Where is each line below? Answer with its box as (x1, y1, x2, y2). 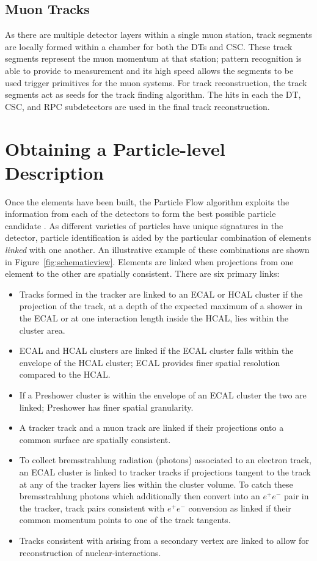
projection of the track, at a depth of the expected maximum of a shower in (19, 299, 303, 312)
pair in (283, 490, 309, 502)
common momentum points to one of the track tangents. (19, 513, 231, 526)
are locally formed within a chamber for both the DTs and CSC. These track (5, 40, 293, 53)
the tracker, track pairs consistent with (19, 501, 165, 514)
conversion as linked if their (188, 501, 291, 514)
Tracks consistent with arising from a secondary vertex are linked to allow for (19, 533, 309, 546)
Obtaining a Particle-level (5, 136, 225, 161)
